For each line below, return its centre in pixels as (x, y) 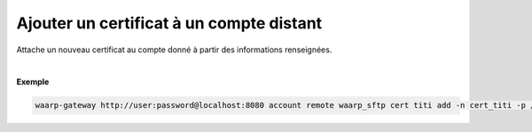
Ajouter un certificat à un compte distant (169, 23)
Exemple (33, 82)
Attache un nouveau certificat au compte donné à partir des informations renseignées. (174, 50)
